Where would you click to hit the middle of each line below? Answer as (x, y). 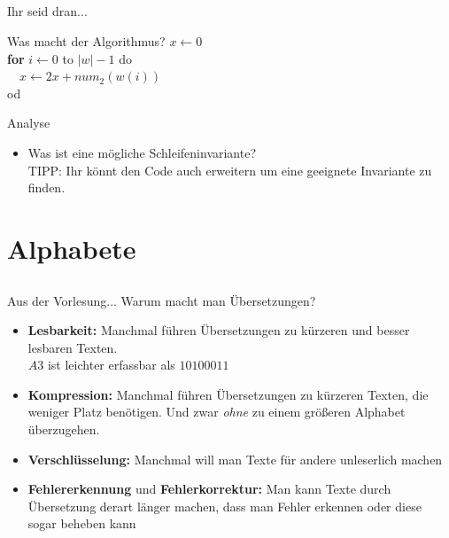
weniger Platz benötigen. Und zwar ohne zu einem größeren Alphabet (217, 412)
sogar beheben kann (82, 523)
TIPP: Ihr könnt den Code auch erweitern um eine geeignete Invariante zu (230, 170)
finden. (46, 187)
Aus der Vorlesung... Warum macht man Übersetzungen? (162, 300)
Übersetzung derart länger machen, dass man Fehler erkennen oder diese (224, 506)
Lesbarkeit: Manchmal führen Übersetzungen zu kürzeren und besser (219, 330)
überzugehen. (64, 429)
